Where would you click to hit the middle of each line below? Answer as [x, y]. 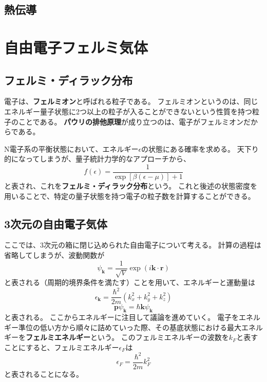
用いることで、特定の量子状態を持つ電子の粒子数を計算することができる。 [130, 196]
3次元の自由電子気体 [56, 223]
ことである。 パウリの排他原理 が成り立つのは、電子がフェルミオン [131, 121]
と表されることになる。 [44, 374]
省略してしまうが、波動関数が [54, 255]
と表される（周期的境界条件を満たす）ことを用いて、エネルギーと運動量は [130, 282]
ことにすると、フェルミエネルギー [62, 347]
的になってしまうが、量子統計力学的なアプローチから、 [98, 159]
